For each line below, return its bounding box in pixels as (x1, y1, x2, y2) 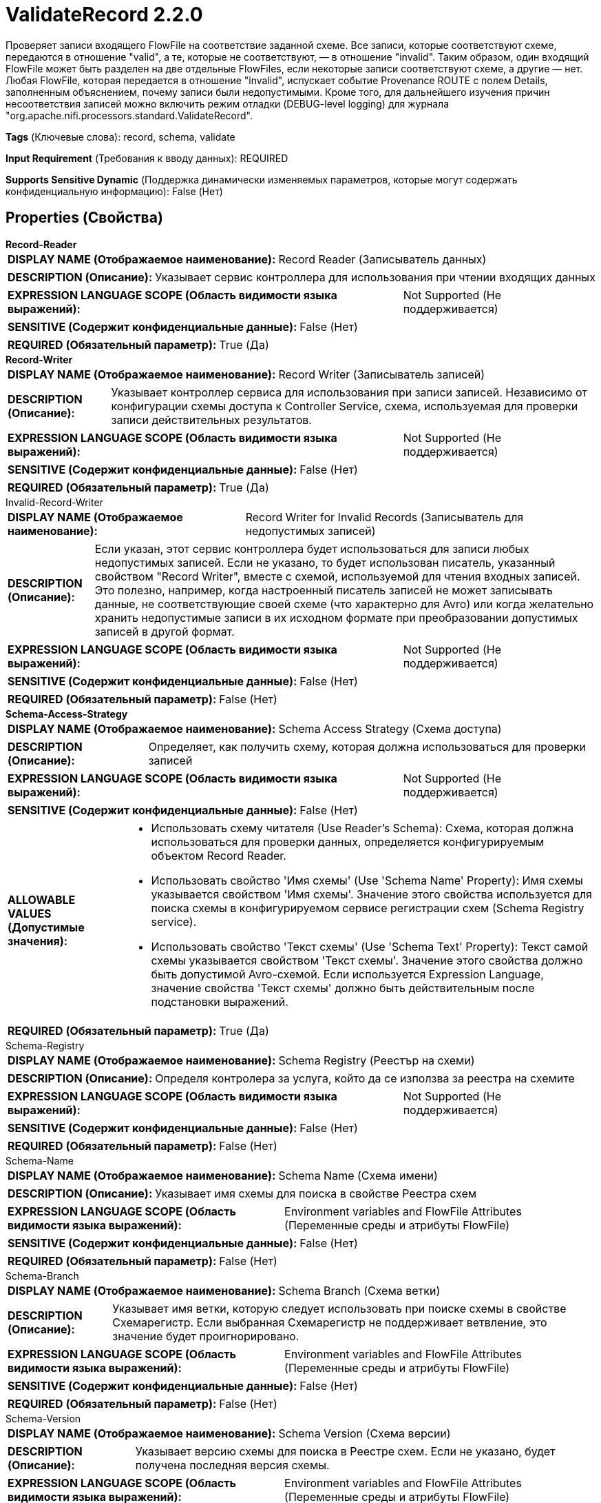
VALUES (8, 906, 52, 920)
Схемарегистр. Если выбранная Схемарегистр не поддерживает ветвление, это (112, 1315, 547, 1329)
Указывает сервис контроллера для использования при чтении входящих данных (155, 270, 595, 284)
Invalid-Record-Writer (6, 496, 103, 508)
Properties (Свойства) (6, 209, 163, 227)
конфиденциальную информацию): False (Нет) (6, 185, 223, 197)
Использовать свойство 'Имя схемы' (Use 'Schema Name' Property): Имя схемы (151, 873, 583, 887)
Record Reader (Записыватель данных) (278, 252, 487, 266)
